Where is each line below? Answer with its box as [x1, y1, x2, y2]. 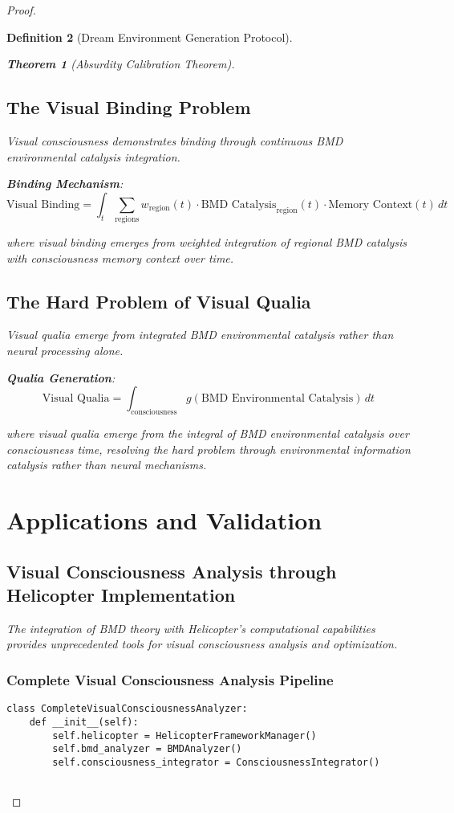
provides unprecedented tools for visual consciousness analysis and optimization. [6, 635, 398, 652]
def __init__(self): [29, 716, 139, 728]
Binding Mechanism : [6, 175, 124, 192]
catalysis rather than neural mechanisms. [6, 456, 207, 473]
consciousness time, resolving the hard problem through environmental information [6, 440, 411, 457]
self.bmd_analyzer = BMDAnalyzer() [52, 743, 242, 755]
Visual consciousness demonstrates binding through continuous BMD [6, 132, 343, 149]
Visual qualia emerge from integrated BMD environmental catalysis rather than [6, 326, 394, 343]
